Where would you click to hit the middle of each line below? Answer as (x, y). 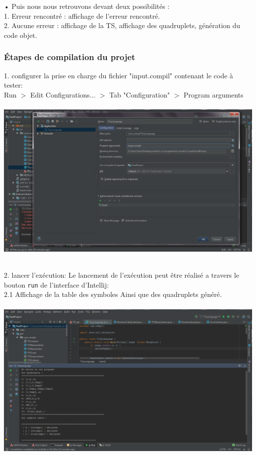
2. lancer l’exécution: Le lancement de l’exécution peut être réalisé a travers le (122, 275)
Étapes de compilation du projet (70, 57)
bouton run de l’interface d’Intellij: (56, 284)
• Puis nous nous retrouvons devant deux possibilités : (87, 6)
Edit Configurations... (63, 94)
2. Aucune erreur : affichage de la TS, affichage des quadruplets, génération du (122, 25)
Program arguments (213, 94)
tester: (14, 85)
